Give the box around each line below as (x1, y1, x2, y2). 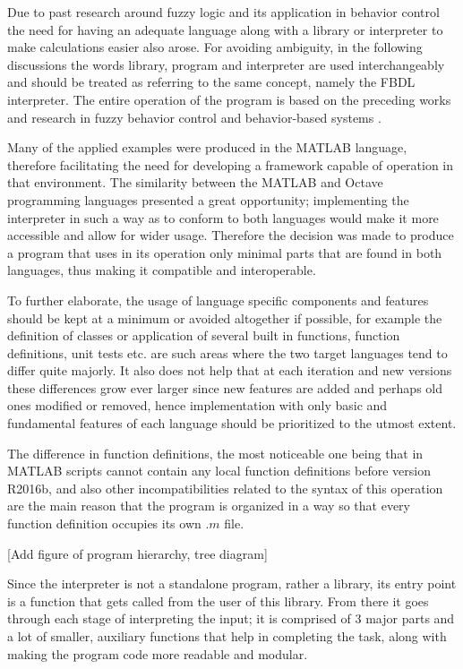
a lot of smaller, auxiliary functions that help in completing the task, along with (7, 627, 447, 645)
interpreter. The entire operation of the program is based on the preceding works (7, 90, 451, 108)
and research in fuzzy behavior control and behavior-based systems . (7, 107, 382, 126)
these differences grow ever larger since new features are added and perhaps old (7, 378, 442, 397)
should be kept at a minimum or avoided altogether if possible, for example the (7, 308, 442, 327)
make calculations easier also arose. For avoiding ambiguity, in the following (7, 38, 423, 56)
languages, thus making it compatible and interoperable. (7, 261, 316, 279)
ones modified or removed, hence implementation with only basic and (7, 396, 388, 415)
